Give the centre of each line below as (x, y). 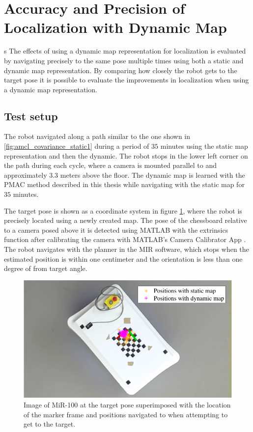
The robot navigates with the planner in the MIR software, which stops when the (126, 249)
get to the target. (50, 424)
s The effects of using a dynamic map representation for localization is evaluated (125, 51)
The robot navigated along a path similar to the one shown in (97, 136)
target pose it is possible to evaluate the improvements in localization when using (126, 80)
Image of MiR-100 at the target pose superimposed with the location (127, 405)
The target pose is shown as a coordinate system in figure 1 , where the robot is (123, 210)
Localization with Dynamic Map (115, 27)
